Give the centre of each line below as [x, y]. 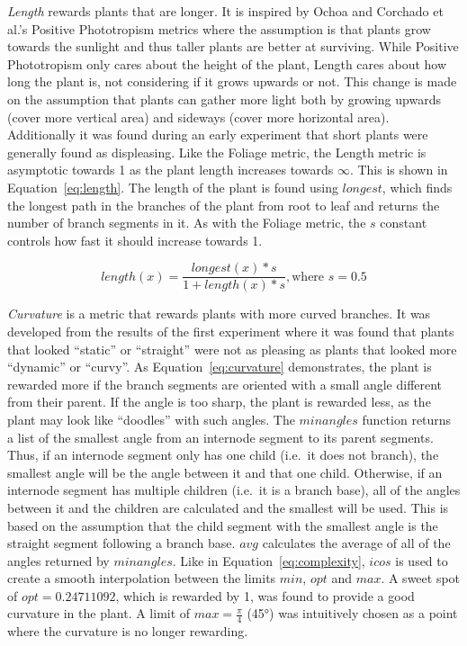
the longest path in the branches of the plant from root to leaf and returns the [224, 205]
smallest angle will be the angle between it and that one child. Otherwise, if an [225, 472]
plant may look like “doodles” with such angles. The [151, 419]
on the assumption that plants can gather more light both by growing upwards [224, 99]
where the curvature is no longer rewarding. [128, 631]
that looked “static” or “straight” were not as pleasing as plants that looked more [232, 349]
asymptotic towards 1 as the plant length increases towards [171, 170]
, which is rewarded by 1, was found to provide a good [265, 595]
